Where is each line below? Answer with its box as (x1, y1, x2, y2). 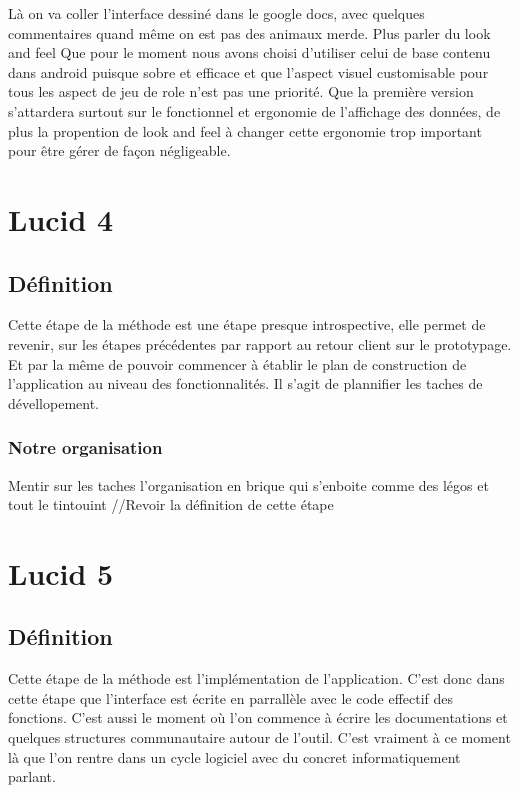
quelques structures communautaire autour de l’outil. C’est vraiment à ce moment (8, 727, 511, 748)
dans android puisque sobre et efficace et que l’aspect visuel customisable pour (8, 61, 489, 82)
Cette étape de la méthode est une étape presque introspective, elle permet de (8, 314, 486, 335)
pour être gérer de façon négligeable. (8, 140, 231, 161)
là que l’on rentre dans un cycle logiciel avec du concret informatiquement (8, 746, 461, 767)
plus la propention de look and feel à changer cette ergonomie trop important (8, 120, 482, 141)
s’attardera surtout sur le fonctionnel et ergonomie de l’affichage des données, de (8, 100, 501, 121)
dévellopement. (8, 392, 99, 413)
